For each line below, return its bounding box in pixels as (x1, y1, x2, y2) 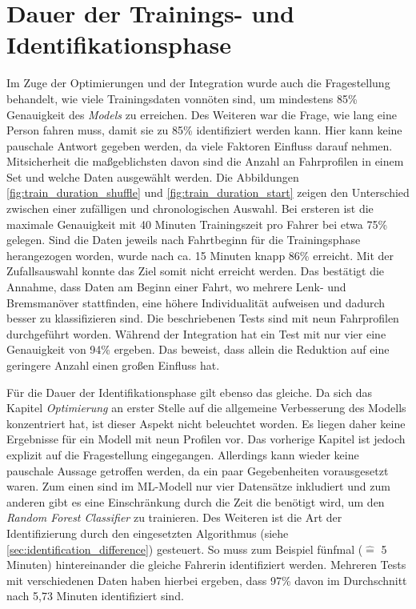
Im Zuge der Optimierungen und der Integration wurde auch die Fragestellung (6, 74, 390, 91)
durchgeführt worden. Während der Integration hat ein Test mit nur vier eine (6, 325, 386, 342)
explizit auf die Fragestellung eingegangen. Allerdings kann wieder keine (6, 446, 359, 463)
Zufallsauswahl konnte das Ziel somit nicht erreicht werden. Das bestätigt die (6, 262, 385, 279)
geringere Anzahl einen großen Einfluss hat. (6, 357, 220, 373)
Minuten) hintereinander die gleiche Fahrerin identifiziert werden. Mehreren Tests (6, 556, 406, 573)
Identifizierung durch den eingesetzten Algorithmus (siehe (6, 524, 289, 541)
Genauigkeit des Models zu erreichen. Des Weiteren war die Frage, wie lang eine (6, 106, 397, 122)
